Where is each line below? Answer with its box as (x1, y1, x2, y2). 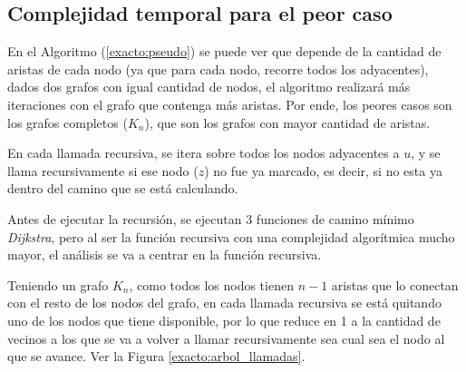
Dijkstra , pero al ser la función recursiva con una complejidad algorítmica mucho (7, 227, 455, 246)
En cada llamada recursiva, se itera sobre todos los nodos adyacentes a (7, 143, 400, 162)
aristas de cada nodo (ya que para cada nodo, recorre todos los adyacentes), (7, 59, 429, 78)
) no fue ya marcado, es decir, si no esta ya (204, 161, 442, 180)
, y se (411, 143, 441, 162)
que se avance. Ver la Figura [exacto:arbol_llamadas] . (7, 347, 306, 366)
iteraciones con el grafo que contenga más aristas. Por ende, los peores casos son (7, 94, 452, 113)
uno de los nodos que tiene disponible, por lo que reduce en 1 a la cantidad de (7, 310, 441, 329)
